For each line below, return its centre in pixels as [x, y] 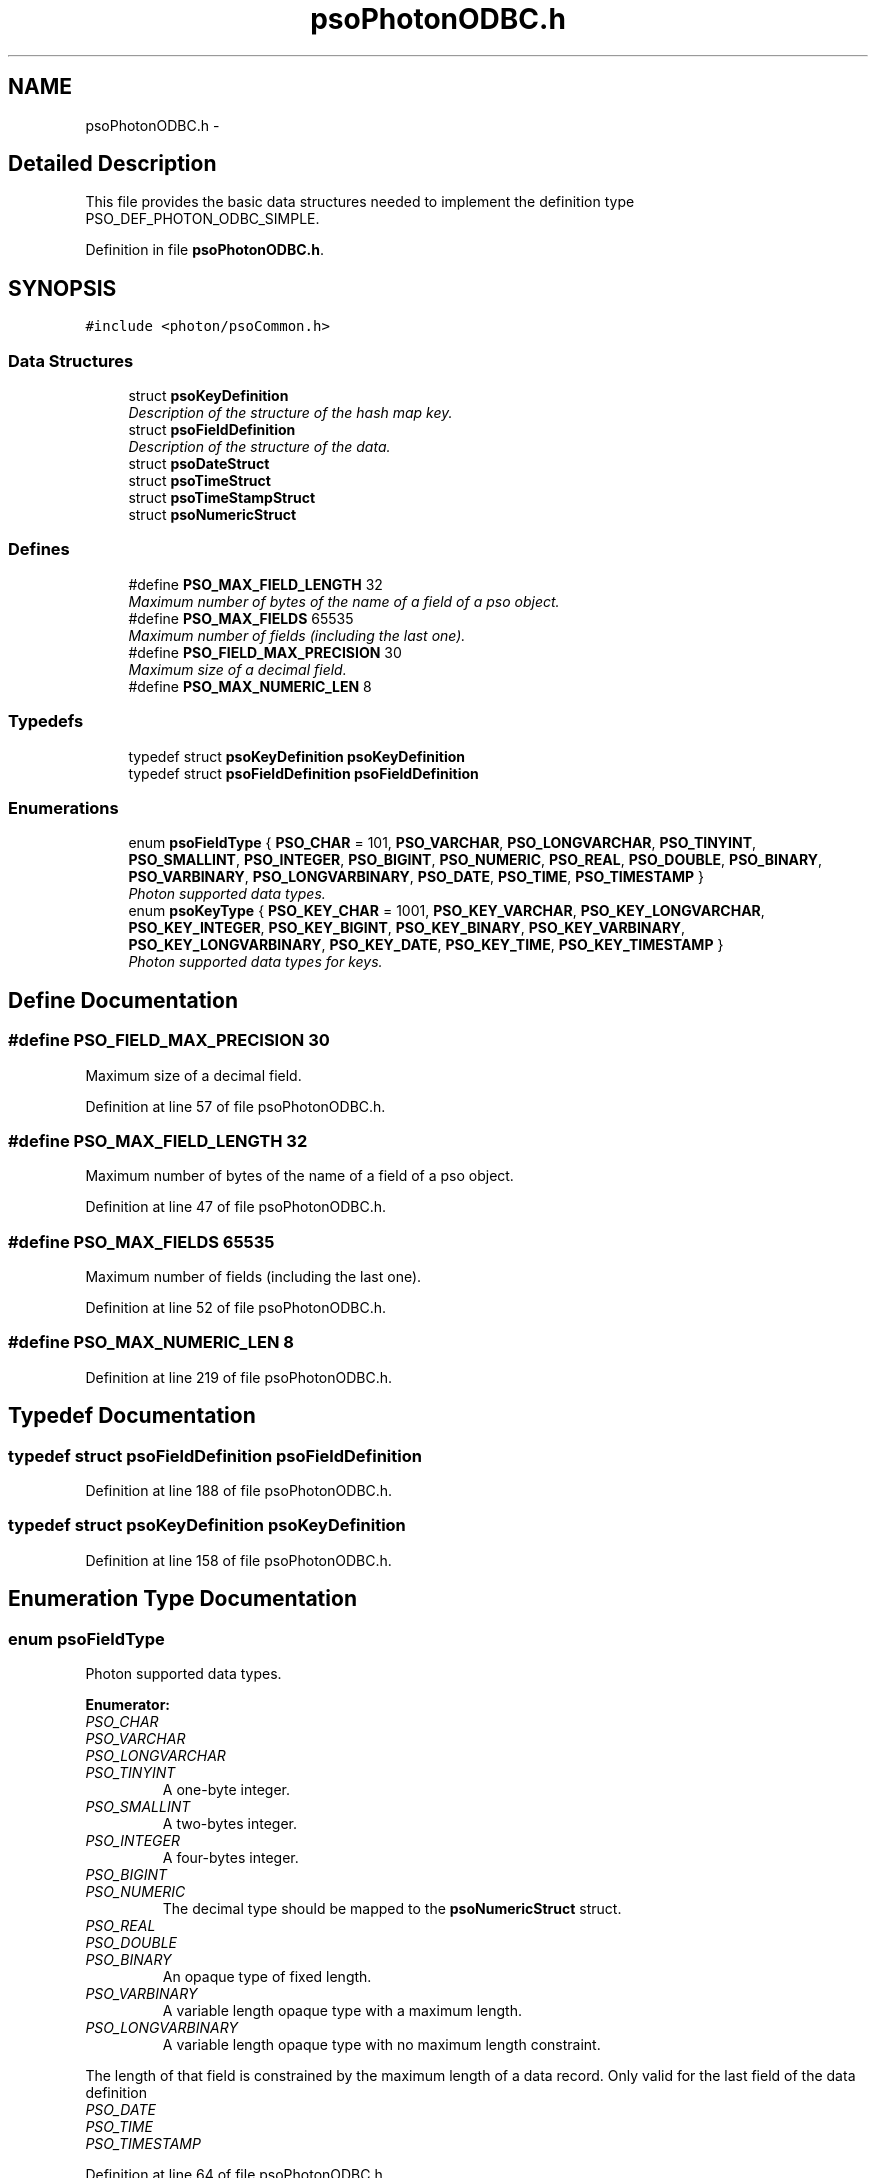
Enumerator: [128, 1704]
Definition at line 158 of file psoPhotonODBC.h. [238, 1560]
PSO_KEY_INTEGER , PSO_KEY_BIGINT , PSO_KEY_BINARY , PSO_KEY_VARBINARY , [407, 928]
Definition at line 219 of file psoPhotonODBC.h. [239, 1377]
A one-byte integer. [226, 1789]
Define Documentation [123, 1000]
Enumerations [63, 807]
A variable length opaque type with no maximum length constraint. [381, 2044]
